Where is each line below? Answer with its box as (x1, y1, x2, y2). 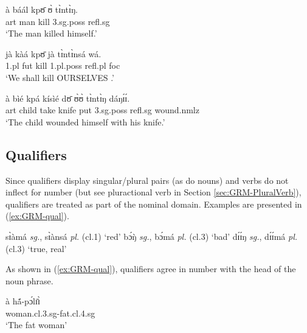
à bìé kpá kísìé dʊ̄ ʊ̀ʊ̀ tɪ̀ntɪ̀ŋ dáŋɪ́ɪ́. (5, 91, 130, 104)
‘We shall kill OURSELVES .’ (5, 71, 115, 83)
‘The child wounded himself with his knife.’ (5, 115, 165, 128)
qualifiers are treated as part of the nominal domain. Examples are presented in (5, 197, 302, 210)
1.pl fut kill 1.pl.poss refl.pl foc (5, 59, 120, 72)
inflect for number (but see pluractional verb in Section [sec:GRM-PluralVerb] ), (5, 186, 302, 198)
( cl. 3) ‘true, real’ (5, 242, 67, 254)
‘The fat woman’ (5, 318, 67, 331)
